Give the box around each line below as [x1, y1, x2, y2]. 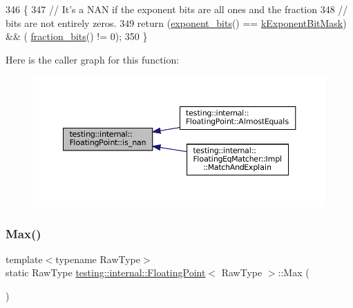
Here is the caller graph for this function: [6, 52, 180, 66]
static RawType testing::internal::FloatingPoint [6, 265, 206, 280]
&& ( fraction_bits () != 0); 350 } [6, 29, 148, 44]
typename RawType [55, 251, 141, 266]
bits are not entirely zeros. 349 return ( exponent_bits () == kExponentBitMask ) [6, 15, 347, 30]
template [6, 251, 43, 266]
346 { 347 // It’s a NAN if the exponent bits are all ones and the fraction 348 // [6, 2, 348, 16]
